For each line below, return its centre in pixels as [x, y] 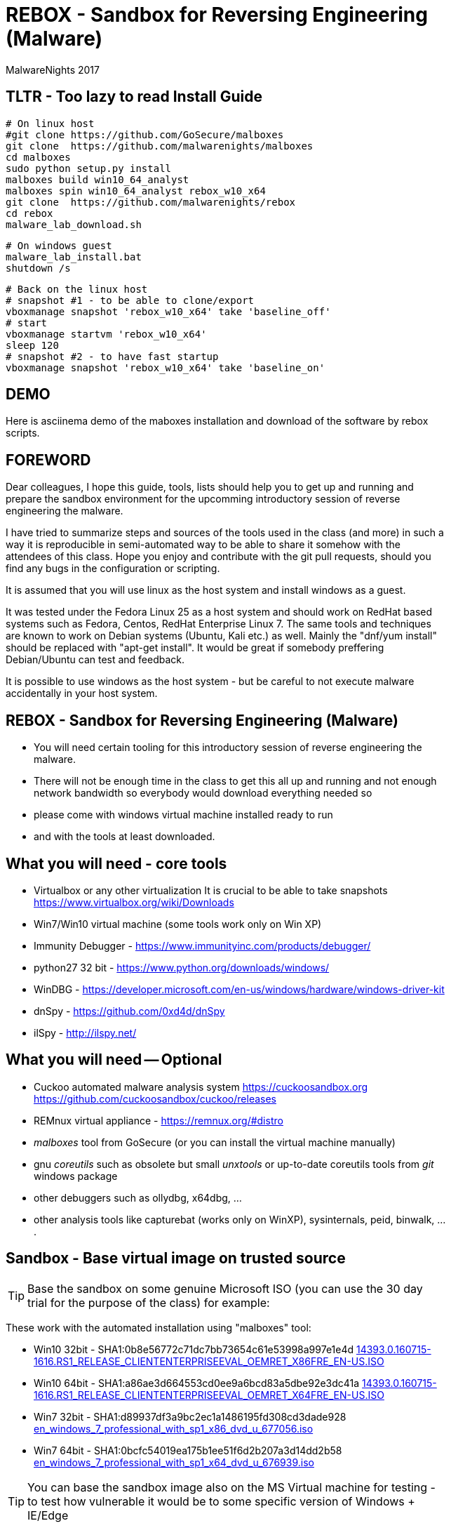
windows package [76, 1176]
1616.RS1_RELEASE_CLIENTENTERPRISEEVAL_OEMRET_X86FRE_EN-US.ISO [209, 1361]
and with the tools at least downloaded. [124, 837]
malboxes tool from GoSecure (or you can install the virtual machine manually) [215, 1142]
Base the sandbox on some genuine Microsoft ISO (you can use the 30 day [225, 1288]
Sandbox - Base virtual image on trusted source [176, 1258]
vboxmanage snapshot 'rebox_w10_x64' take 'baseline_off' [168, 311]
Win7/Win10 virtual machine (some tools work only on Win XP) [178, 924]
